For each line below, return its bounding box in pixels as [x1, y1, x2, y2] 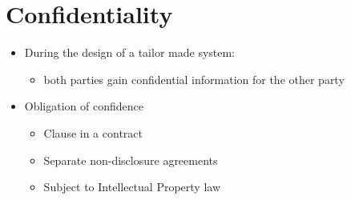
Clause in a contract [43, 124, 143, 141]
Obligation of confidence [24, 98, 143, 114]
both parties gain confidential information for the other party [43, 70, 345, 87]
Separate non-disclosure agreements [43, 151, 218, 168]
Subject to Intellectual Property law [43, 178, 220, 195]
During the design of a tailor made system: [24, 44, 236, 61]
